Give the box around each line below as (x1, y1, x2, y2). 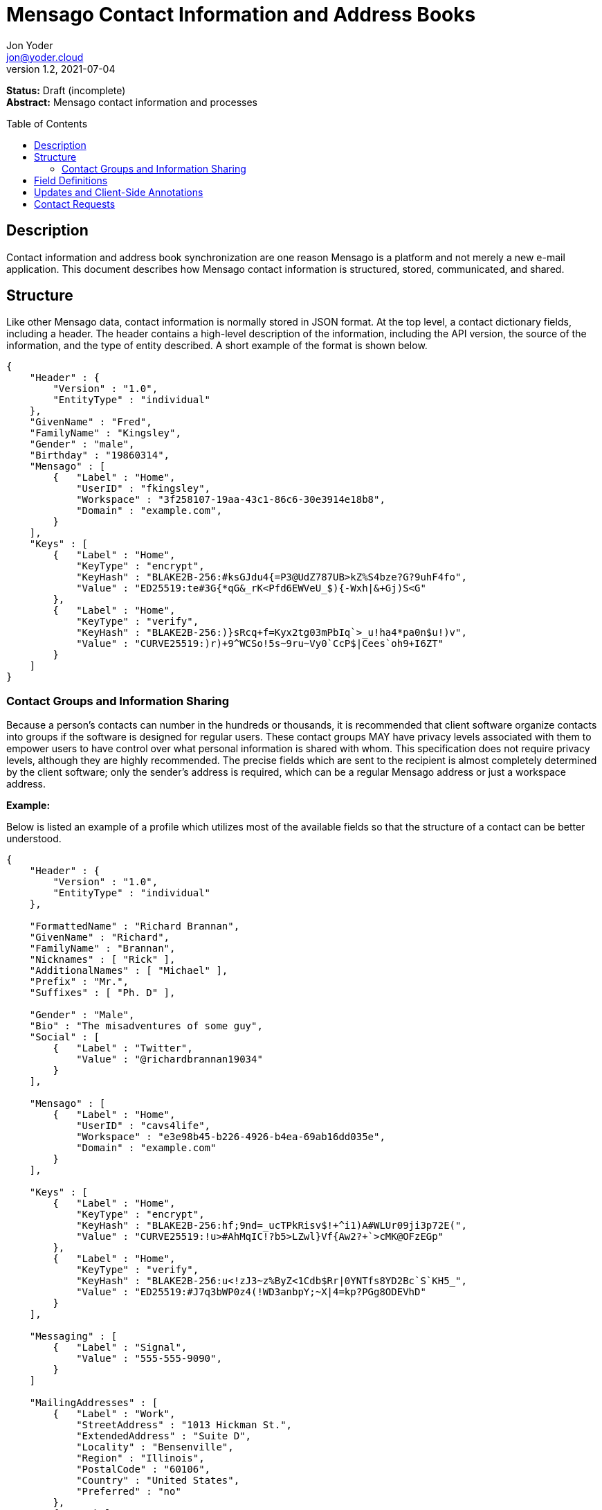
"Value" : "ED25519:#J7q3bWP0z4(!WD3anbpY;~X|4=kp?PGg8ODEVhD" (76, 1286, 426, 1298)
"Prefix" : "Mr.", (29, 976, 129, 988)
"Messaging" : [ (29, 1331, 118, 1342)
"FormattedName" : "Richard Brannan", (29, 921, 240, 932)
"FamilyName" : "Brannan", (29, 943, 176, 954)
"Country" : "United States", (76, 1475, 240, 1486)
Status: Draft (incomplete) (6, 84, 126, 96)
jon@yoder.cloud (6, 51, 84, 63)
